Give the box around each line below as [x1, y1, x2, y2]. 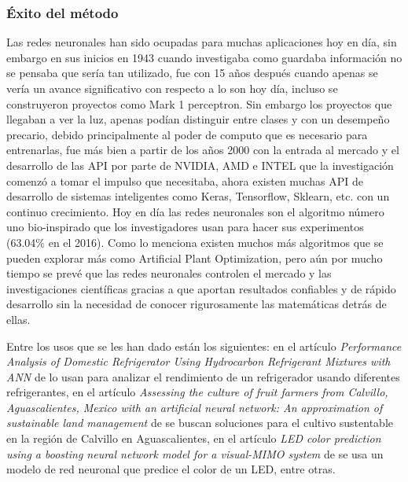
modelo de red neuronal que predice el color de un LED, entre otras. [6, 461, 336, 477]
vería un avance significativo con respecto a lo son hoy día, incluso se [6, 80, 338, 96]
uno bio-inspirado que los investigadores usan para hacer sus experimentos [6, 219, 364, 235]
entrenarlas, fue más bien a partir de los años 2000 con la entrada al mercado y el [6, 142, 399, 158]
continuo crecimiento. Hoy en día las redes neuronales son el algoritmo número [6, 203, 384, 219]
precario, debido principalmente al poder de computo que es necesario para [6, 126, 368, 142]
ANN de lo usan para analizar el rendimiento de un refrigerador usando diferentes [6, 368, 400, 384]
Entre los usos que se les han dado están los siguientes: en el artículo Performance [6, 337, 402, 354]
